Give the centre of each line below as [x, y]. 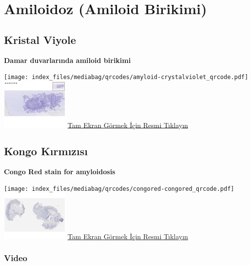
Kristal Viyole [40, 39]
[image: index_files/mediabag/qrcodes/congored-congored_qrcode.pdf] [119, 189]
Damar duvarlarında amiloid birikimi [68, 60]
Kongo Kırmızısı [46, 151]
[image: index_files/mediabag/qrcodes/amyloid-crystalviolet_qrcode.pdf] [126, 77]
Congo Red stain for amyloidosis [60, 172]
